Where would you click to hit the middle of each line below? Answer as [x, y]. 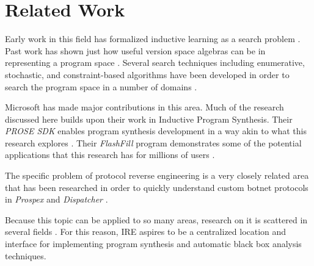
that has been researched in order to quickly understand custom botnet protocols [157, 187]
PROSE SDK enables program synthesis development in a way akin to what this [156, 131]
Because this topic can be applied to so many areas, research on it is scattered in [156, 219]
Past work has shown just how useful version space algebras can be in [135, 50]
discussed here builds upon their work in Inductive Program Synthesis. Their [149, 119]
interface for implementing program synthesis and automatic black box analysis [153, 244]
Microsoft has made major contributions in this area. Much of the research [144, 107]
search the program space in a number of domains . [101, 86]
